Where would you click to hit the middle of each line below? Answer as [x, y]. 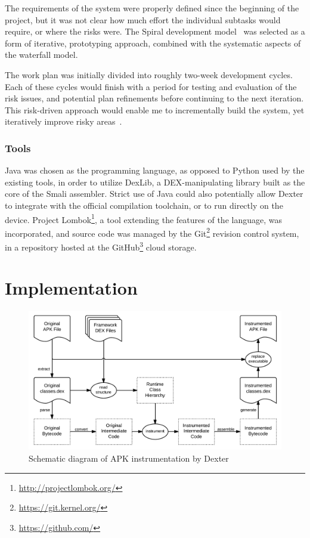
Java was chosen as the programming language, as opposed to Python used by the [155, 170]
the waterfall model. [41, 55]
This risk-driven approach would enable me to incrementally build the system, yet [155, 109]
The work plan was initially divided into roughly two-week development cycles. [149, 74]
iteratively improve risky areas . [63, 121]
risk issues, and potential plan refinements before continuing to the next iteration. [154, 98]
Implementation [71, 288]
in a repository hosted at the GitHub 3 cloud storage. [101, 246]
